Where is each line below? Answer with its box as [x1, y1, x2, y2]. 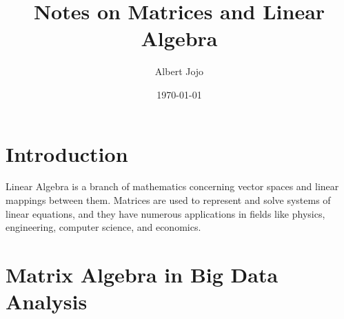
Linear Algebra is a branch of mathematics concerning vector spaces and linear [6, 179, 339, 194]
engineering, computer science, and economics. [6, 220, 201, 234]
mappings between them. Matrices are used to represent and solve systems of [6, 193, 331, 207]
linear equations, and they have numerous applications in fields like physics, [6, 206, 325, 220]
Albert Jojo [154, 64, 204, 79]
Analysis [6, 287, 88, 316]
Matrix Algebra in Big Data [6, 260, 279, 288]
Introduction [6, 139, 128, 167]
